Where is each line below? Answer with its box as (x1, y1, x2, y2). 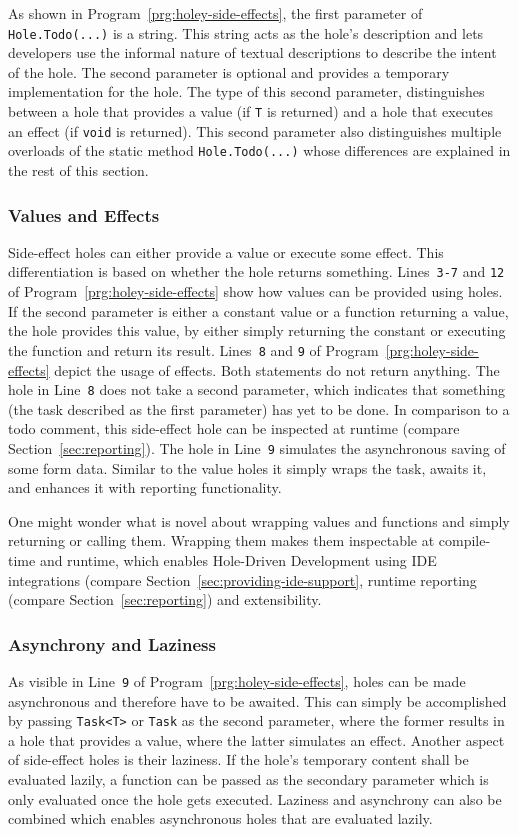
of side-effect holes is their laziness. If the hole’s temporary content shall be (8, 749, 469, 770)
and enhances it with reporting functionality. (8, 477, 282, 498)
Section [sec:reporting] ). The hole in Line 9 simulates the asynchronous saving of (8, 437, 506, 458)
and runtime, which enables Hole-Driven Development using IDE (39, 549, 437, 570)
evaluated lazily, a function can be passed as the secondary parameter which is (8, 769, 489, 790)
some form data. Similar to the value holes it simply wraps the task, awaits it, (8, 457, 487, 478)
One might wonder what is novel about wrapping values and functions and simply (8, 510, 510, 531)
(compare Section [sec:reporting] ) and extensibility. (8, 589, 322, 610)
